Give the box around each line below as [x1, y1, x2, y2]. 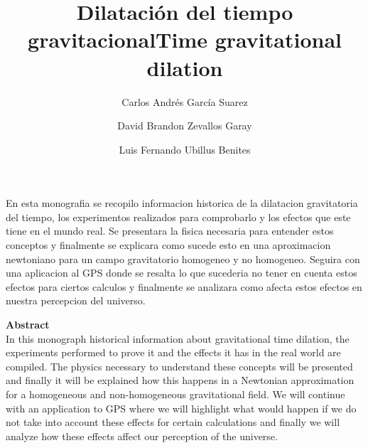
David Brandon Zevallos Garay [117, 118, 252, 133]
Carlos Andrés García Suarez [121, 94, 248, 109]
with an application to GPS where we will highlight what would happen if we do [6, 400, 357, 415]
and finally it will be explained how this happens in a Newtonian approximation [6, 373, 355, 388]
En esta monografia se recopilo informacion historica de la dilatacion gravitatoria [6, 196, 358, 210]
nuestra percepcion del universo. [6, 293, 146, 308]
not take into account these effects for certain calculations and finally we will [6, 415, 340, 430]
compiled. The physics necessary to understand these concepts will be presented [6, 358, 353, 373]
